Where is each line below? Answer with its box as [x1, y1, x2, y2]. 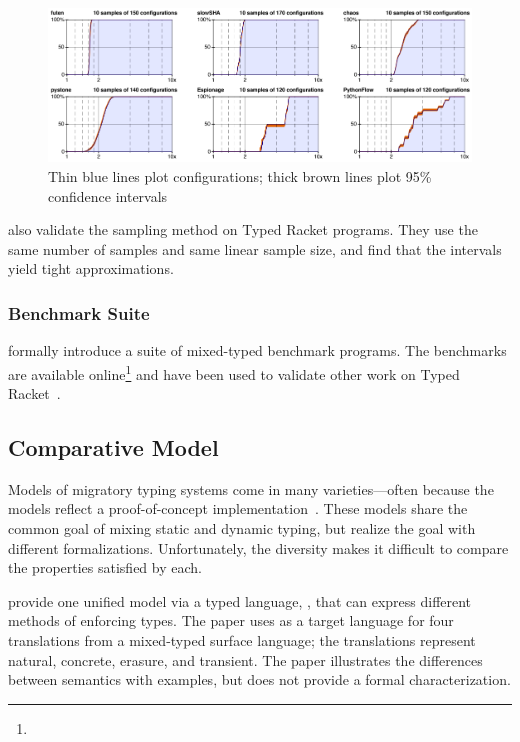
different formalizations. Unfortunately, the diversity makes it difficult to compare [8, 537, 509, 558]
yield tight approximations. [8, 258, 174, 279]
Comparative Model [8, 432, 219, 463]
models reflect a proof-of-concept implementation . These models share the [8, 498, 468, 519]
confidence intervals [48, 185, 168, 206]
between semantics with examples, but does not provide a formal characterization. [8, 669, 511, 690]
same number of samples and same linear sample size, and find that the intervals [8, 238, 502, 259]
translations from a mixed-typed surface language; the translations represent [8, 630, 476, 651]
